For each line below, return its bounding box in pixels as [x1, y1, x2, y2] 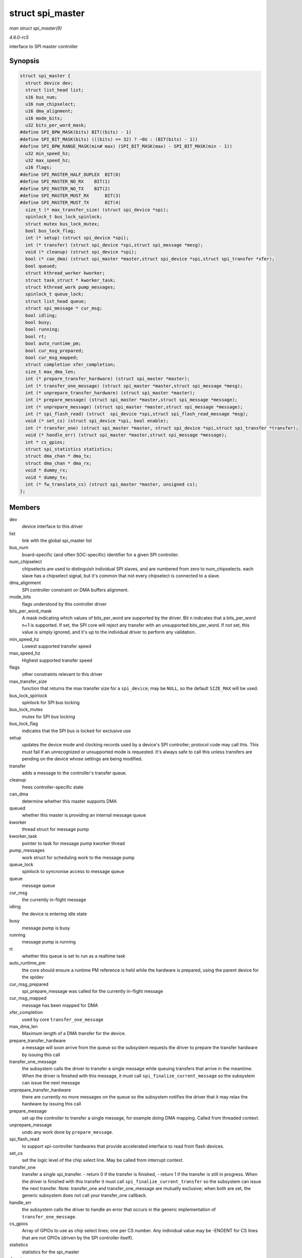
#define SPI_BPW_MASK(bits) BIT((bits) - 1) [20, 129, 132, 135]
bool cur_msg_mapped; [25, 355, 79, 360]
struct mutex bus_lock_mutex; [25, 221, 100, 226]
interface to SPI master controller [9, 43, 78, 50]
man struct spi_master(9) [9, 25, 62, 31]
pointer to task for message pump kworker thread [22, 840, 125, 846]
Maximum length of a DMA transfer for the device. [22, 1031, 126, 1037]
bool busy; [25, 320, 52, 325]
